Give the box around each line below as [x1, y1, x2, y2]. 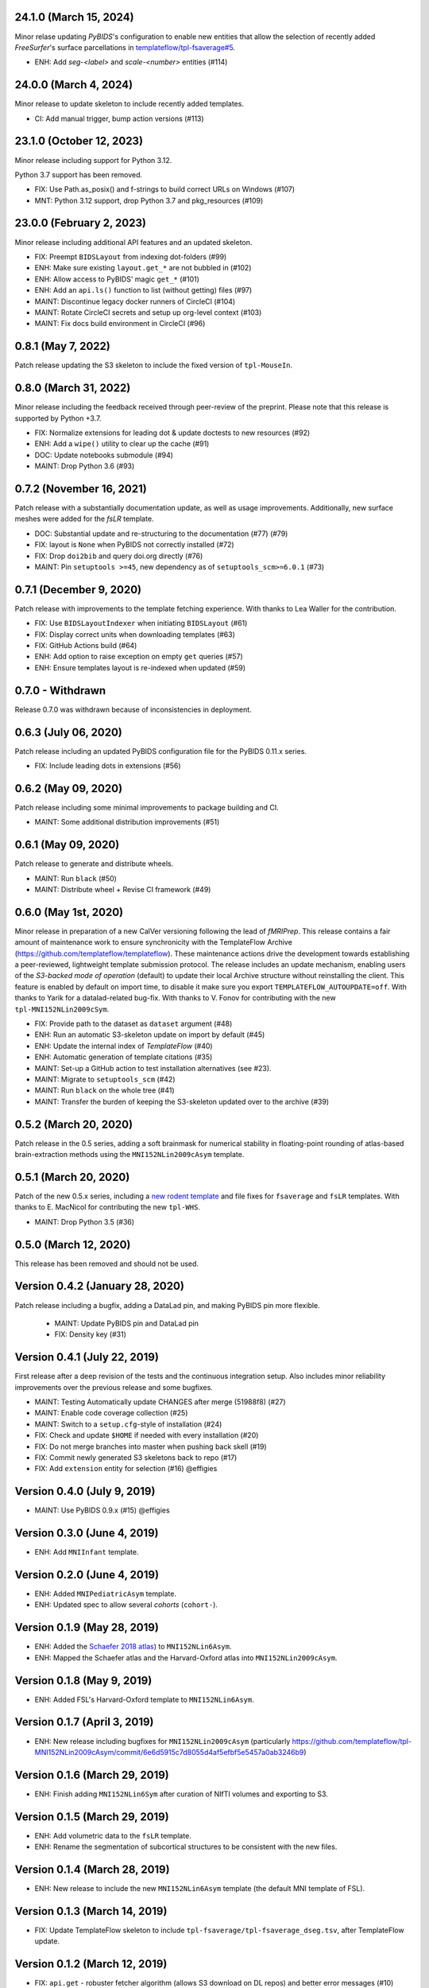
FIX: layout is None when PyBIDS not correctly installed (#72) [34, 540, 234, 549]
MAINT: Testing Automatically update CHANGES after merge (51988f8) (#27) [34, 1397, 286, 1407]
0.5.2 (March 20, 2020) [14, 1117, 133, 1131]
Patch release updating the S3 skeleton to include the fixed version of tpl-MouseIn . [14, 360, 293, 370]
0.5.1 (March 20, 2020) [14, 1170, 130, 1184]
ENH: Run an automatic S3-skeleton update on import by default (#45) [34, 1030, 265, 1039]
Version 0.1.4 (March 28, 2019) [14, 1862, 170, 1876]
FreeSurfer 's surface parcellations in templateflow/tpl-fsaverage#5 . [14, 42, 236, 52]
